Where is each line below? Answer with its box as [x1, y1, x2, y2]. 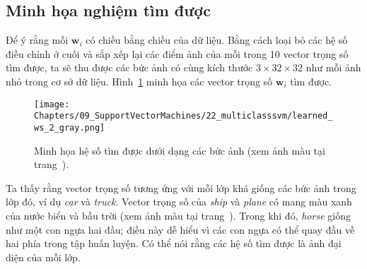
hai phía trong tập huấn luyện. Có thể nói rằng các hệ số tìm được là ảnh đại [6, 236, 342, 251]
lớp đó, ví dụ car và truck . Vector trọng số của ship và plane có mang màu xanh [6, 194, 352, 209]
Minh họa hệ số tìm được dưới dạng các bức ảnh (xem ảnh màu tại [34, 143, 325, 157]
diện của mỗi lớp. [6, 249, 81, 264]
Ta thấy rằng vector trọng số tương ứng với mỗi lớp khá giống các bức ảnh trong [6, 180, 356, 195]
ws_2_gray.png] [34, 122, 105, 133]
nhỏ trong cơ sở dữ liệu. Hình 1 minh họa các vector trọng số [6, 73, 273, 88]
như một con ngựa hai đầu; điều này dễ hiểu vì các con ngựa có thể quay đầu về [6, 222, 355, 237]
